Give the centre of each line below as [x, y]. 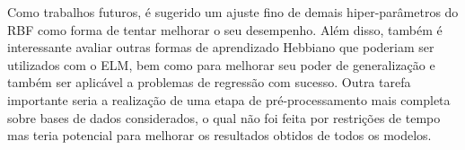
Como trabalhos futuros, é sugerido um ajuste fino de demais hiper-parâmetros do [233, 12]
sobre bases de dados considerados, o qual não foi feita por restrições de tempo [224, 117]
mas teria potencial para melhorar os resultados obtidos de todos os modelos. [219, 135]
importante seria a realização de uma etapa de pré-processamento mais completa [229, 99]
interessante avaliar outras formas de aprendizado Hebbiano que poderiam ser [221, 47]
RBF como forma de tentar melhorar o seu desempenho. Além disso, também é [225, 29]
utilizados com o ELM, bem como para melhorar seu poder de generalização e [221, 64]
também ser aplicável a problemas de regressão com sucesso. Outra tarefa [209, 82]
